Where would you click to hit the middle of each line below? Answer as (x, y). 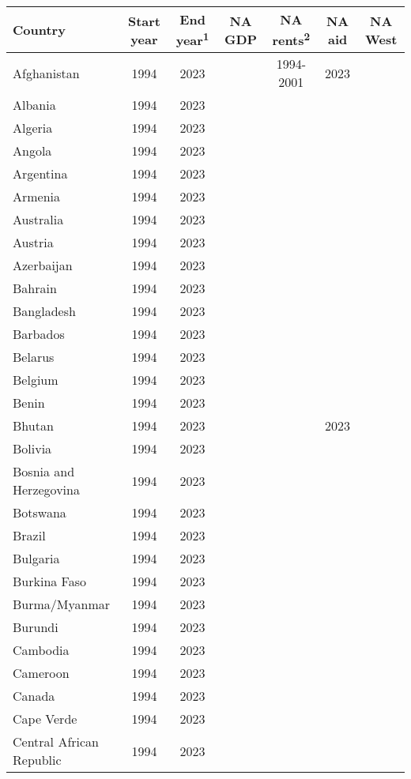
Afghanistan (46, 73)
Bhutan (33, 426)
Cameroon (41, 673)
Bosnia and (44, 472)
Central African (56, 742)
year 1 (192, 39)
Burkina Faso (50, 581)
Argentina (40, 174)
